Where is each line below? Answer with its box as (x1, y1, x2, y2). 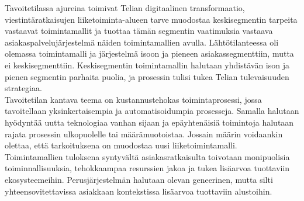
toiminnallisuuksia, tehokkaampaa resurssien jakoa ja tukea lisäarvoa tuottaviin (5, 162, 290, 174)
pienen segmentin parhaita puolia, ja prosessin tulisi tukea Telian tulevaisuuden (5, 70, 289, 82)
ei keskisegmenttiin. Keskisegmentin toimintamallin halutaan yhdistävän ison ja (5, 58, 289, 71)
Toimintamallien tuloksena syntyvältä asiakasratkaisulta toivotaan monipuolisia (5, 150, 290, 162)
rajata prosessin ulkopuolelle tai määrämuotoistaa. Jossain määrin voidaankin (5, 127, 283, 140)
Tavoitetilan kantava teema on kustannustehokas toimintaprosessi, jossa (5, 93, 262, 105)
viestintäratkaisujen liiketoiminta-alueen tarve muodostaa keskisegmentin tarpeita (5, 13, 298, 25)
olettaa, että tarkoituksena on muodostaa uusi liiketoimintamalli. (5, 139, 237, 151)
